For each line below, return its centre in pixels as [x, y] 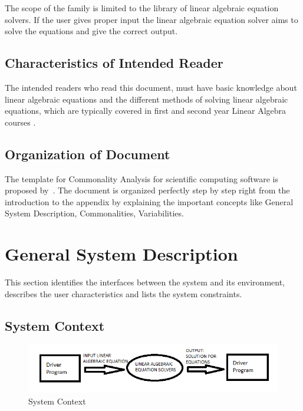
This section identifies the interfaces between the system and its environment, [145, 282]
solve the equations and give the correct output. [91, 31]
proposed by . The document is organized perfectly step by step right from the [147, 190]
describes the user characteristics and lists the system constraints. [123, 293]
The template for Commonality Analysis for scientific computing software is [142, 178]
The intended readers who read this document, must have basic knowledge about [151, 87]
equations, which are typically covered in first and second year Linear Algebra [146, 111]
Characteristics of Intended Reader [114, 63]
